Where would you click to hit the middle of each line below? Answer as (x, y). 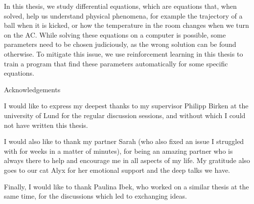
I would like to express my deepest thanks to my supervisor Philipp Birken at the (126, 106)
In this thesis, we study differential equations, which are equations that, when (120, 6)
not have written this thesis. (46, 125)
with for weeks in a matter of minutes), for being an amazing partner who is (118, 151)
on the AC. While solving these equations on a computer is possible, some (115, 34)
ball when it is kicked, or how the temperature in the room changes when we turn (127, 25)
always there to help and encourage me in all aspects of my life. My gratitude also (127, 160)
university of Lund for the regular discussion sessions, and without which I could (125, 115)
